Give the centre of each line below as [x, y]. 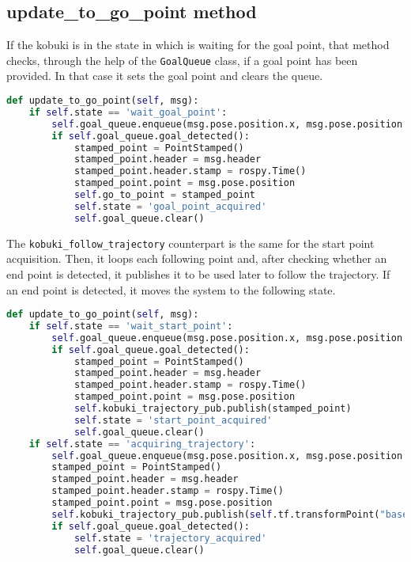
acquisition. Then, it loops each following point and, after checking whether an [197, 258]
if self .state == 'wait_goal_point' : [128, 112]
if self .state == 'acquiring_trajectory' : [142, 444]
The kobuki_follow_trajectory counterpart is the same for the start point [190, 243]
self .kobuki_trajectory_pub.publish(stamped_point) [213, 409]
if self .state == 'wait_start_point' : [131, 326]
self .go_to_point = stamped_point [165, 195]
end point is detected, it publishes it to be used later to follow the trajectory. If [198, 273]
